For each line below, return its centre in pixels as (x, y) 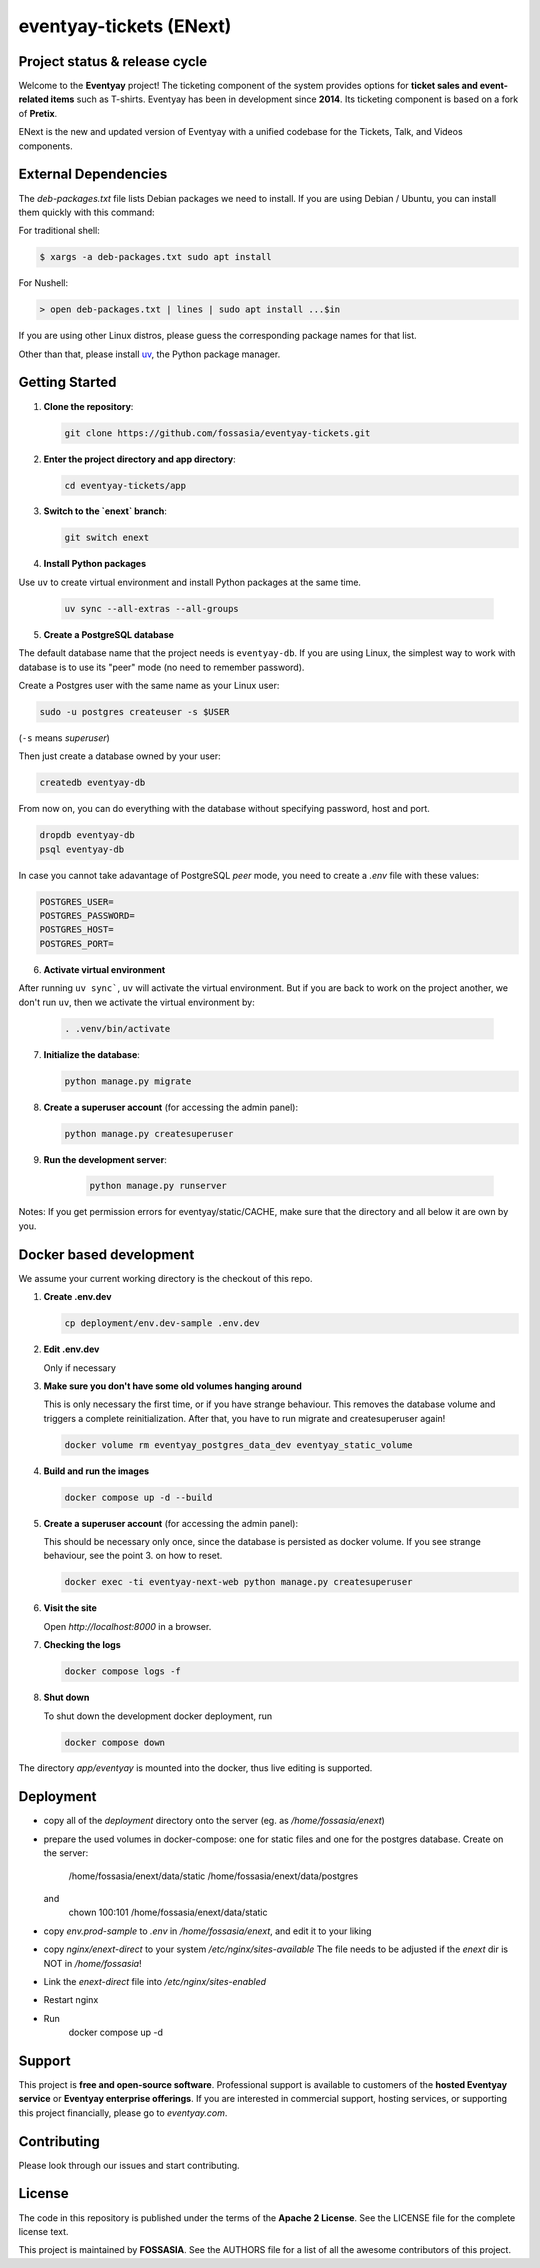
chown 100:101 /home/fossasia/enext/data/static (168, 1912)
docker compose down (114, 1742)
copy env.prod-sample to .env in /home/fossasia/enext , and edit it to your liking (207, 1931)
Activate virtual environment (104, 969)
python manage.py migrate (128, 1081)
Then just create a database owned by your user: (120, 756)
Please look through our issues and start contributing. (129, 2165)
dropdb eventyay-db (87, 835)
